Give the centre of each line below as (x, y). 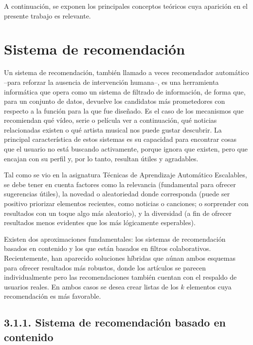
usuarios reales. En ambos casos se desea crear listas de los (91, 286)
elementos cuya (209, 286)
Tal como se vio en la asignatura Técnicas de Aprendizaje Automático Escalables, (126, 175)
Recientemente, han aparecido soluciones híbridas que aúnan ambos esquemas (120, 258)
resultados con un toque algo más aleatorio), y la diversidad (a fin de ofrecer (118, 213)
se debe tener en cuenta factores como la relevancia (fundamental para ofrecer (120, 184)
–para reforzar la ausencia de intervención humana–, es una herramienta (111, 82)
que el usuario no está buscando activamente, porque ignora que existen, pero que (126, 149)
